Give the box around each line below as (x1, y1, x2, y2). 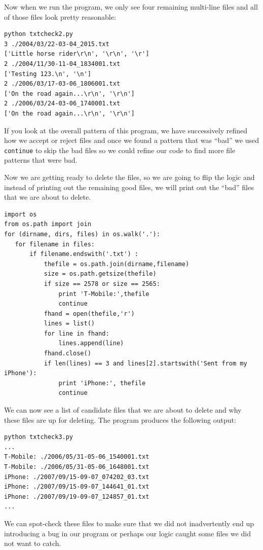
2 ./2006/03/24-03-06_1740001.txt (4, 100, 121, 107)
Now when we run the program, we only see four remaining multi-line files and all (4, 2, 258, 12)
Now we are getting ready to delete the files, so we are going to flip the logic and (4, 171, 255, 182)
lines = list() (44, 320, 95, 327)
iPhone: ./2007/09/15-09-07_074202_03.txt (4, 473, 149, 481)
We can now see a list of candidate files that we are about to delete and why (4, 405, 242, 415)
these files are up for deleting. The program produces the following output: (4, 414, 236, 425)
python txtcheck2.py (4, 30, 73, 38)
